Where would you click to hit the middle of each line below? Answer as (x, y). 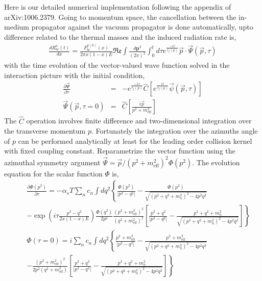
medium (17, 27)
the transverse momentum (45, 131)
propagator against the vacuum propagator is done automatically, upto (142, 27)
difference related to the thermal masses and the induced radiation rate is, (120, 36)
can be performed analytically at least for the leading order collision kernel (135, 140)
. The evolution (216, 162)
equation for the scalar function (53, 173)
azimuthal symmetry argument (52, 162)
